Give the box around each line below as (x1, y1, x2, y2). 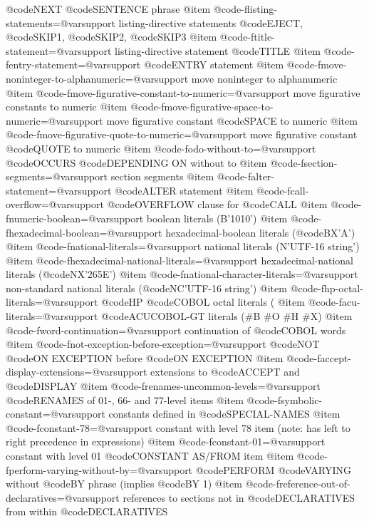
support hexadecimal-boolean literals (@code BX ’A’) (128, 225, 355, 239)
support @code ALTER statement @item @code (78, 182, 284, 197)
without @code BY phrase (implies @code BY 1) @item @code (6, 476, 274, 491)
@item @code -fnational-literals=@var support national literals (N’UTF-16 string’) (6, 239, 360, 254)
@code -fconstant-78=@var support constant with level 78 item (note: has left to (6, 420, 350, 435)
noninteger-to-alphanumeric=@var (6, 71, 155, 86)
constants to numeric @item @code (6, 99, 158, 114)
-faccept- (313, 350, 352, 365)
